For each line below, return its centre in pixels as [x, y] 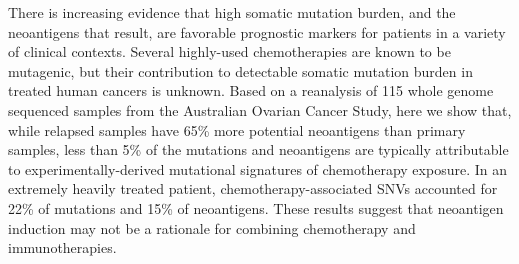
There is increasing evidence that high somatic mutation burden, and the [232, 12]
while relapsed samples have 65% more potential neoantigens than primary [237, 129]
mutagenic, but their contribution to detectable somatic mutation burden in [240, 70]
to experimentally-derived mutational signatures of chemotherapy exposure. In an [257, 168]
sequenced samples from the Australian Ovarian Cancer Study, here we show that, [260, 109]
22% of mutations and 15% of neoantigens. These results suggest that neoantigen [256, 207]
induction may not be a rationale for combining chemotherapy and [212, 227]
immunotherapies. [62, 247]
